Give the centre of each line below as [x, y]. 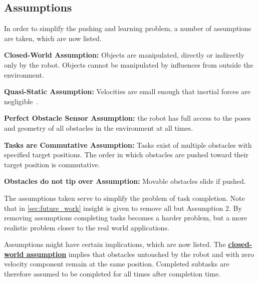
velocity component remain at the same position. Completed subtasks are [117, 264]
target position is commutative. [52, 164]
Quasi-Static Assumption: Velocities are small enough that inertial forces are [127, 91]
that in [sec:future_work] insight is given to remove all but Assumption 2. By [123, 208]
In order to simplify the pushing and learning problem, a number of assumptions [128, 28]
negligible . [21, 101]
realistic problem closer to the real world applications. [87, 227]
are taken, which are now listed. [53, 38]
